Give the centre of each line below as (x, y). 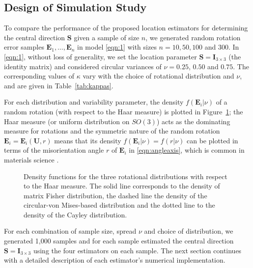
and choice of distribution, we (189, 231)
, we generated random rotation (193, 37)
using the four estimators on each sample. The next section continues (137, 250)
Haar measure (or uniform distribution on (67, 121)
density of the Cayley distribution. (75, 214)
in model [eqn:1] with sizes (117, 47)
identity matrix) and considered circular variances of (83, 66)
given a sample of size (107, 37)
